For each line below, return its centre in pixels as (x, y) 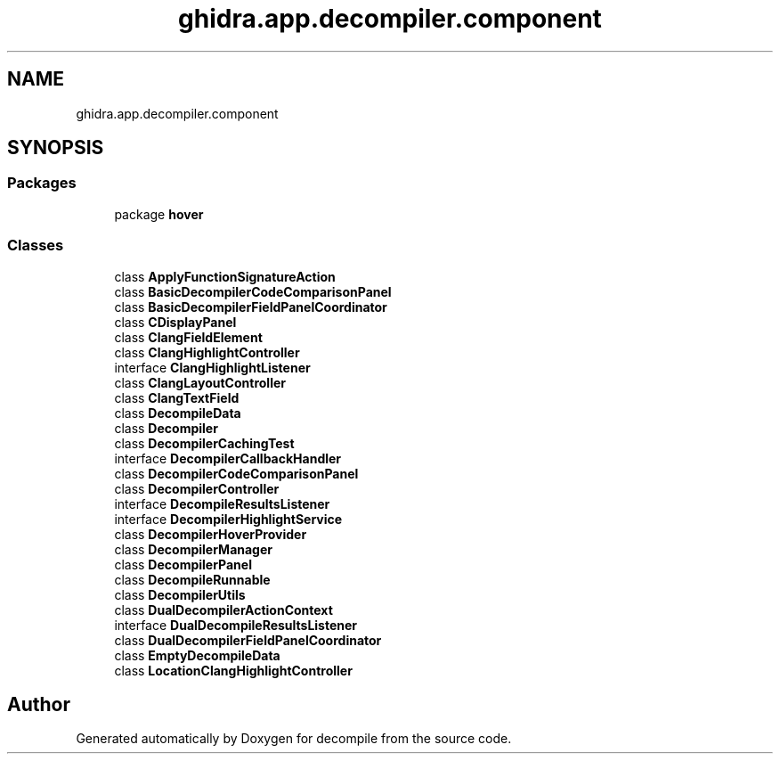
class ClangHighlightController (207, 352)
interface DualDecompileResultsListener (236, 625)
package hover (159, 214)
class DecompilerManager (193, 549)
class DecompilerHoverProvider (211, 534)
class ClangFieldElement (188, 337)
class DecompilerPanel (183, 564)
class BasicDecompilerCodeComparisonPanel (253, 291)
